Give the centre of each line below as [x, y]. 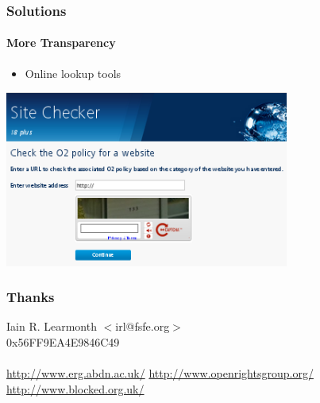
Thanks [31, 297]
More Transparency [61, 43]
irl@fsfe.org [143, 326]
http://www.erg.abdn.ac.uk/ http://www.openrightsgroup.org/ [160, 373]
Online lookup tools [73, 73]
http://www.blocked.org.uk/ [75, 388]
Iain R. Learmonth [52, 326]
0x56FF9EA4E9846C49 [63, 342]
